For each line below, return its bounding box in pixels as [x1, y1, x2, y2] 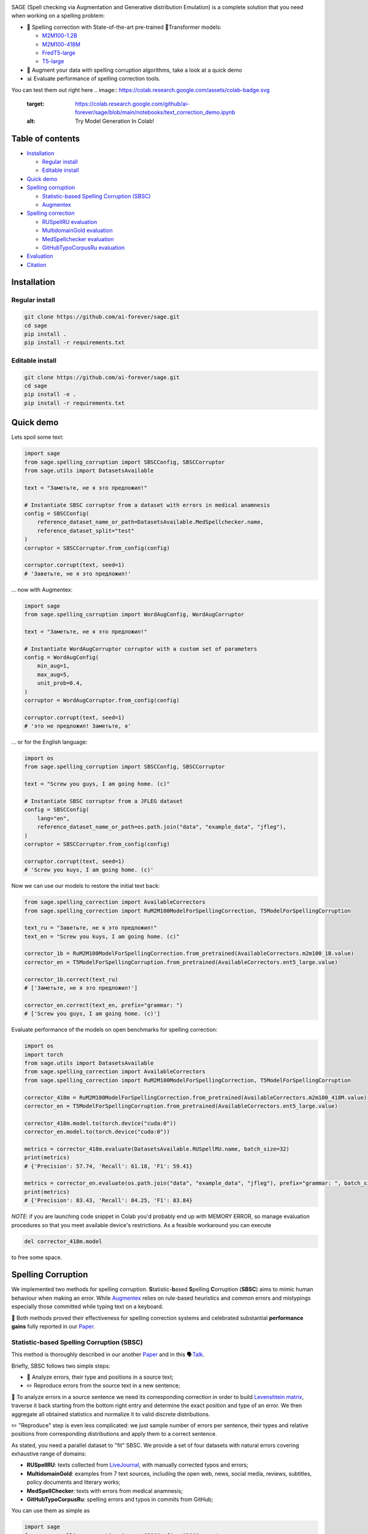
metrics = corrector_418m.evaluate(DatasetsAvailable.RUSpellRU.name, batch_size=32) [24, 1145, 289, 1152]
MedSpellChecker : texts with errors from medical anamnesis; [26, 1487, 183, 1494]
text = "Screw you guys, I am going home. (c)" [24, 780, 170, 788]
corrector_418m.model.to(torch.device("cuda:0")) [24, 1120, 177, 1127]
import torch [24, 1051, 64, 1058]
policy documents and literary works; [26, 1479, 121, 1486]
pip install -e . [24, 391, 77, 398]
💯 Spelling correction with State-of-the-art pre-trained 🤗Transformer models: [26, 23, 222, 31]
